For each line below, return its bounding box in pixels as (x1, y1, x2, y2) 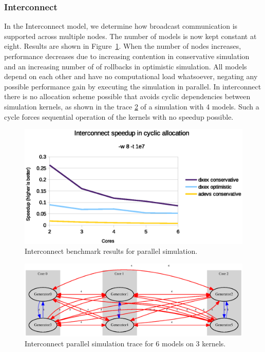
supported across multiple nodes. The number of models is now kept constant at (4, 30, 257, 41)
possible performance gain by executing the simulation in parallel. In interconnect (4, 81, 261, 91)
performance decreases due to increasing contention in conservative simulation (4, 51, 250, 61)
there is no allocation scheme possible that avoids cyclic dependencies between (4, 91, 251, 102)
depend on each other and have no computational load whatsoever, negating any (4, 71, 258, 82)
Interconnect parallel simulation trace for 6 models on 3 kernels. (25, 338, 226, 349)
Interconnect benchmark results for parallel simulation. (25, 246, 198, 256)
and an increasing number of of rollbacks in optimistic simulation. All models (4, 61, 247, 71)
